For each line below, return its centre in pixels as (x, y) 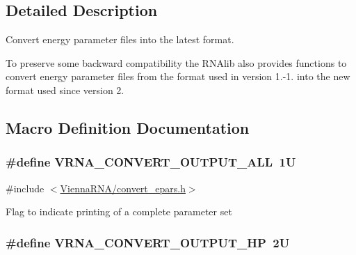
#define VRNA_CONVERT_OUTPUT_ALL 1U (151, 162)
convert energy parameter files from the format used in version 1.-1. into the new (178, 76)
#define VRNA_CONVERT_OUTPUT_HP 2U (148, 242)
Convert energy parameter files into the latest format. (120, 39)
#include (25, 188)
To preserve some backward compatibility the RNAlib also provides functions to (176, 62)
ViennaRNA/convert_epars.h (123, 188)
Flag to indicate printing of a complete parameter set (119, 211)
